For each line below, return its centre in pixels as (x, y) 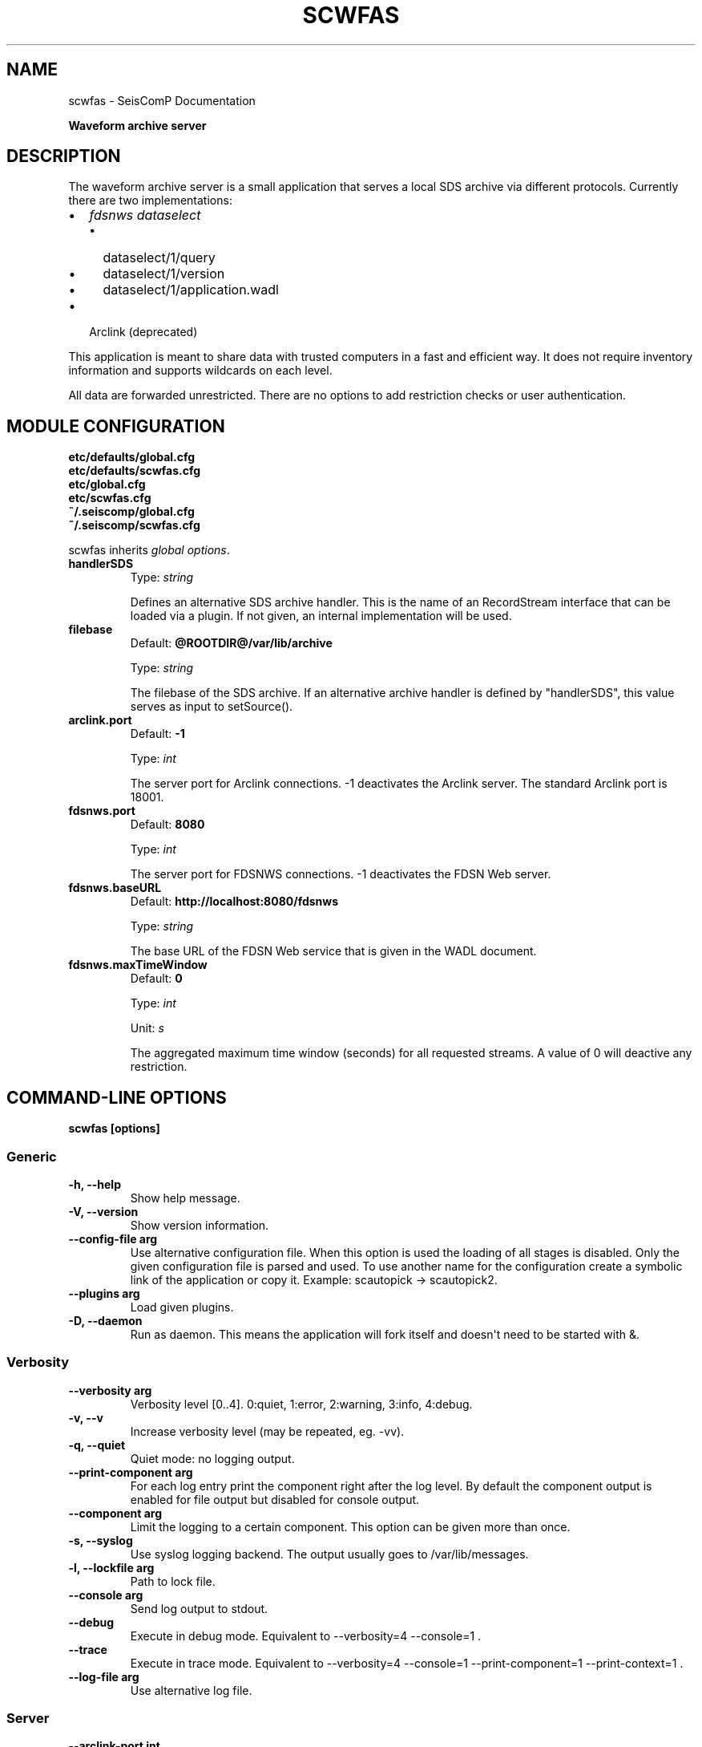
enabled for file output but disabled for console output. (275, 1499)
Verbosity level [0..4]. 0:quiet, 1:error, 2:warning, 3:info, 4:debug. (301, 1404)
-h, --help (95, 1184)
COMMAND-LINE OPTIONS (117, 1097)
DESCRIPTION (64, 156)
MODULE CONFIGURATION (116, 426)
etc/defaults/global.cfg (132, 457)
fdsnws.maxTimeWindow (138, 965)
